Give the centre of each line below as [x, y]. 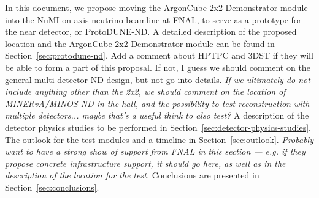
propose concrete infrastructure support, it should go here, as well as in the [145, 163]
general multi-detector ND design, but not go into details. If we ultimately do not [158, 79]
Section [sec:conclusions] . [52, 187]
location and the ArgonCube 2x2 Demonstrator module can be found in [140, 43]
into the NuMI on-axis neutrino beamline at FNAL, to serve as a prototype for [153, 19]
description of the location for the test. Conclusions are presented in [132, 175]
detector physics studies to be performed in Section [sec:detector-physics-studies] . [158, 127]
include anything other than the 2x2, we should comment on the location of [145, 91]
